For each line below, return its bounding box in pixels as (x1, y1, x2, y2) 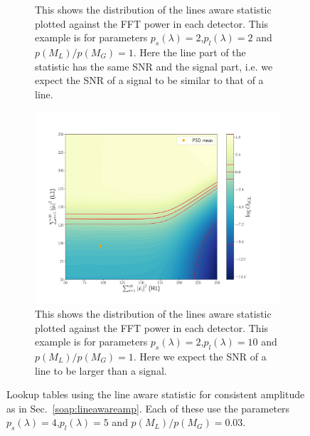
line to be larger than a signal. (35, 363, 167, 378)
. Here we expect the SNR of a (133, 349, 267, 364)
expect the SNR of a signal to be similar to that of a (35, 73, 264, 88)
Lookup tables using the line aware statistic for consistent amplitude (6, 387, 305, 402)
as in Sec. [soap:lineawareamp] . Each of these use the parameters (6, 400, 290, 415)
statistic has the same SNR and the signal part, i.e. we (35, 58, 273, 73)
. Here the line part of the (133, 44, 246, 59)
